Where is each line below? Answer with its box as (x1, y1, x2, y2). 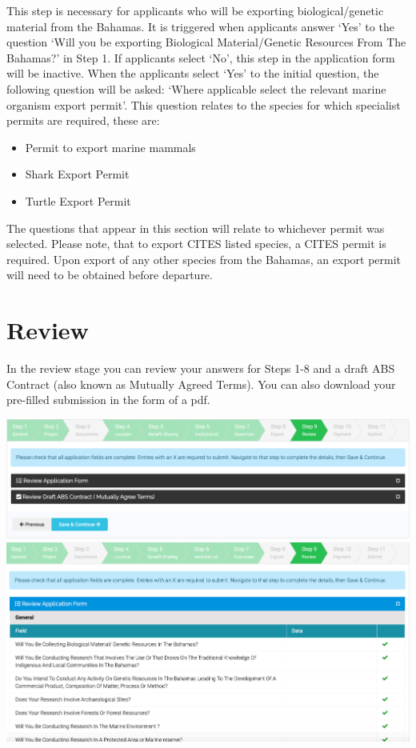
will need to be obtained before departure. (6, 266, 213, 283)
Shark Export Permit (25, 166, 130, 182)
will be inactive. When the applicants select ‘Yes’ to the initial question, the (6, 65, 379, 82)
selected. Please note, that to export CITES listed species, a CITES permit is (6, 235, 386, 252)
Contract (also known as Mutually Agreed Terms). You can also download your (6, 375, 396, 392)
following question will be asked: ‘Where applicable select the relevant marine (6, 80, 386, 97)
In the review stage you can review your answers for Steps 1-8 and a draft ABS (6, 360, 395, 377)
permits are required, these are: (6, 112, 160, 129)
